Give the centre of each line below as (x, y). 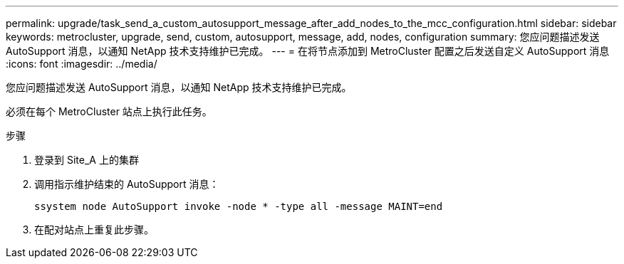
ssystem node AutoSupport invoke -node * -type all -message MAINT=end (239, 206)
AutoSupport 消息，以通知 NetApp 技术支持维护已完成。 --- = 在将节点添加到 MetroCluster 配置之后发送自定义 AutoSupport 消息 (308, 51)
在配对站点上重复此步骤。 (94, 229)
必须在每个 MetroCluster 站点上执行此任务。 (109, 111)
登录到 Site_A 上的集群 (87, 160)
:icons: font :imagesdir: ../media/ (82, 64)
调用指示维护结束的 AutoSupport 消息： (127, 184)
